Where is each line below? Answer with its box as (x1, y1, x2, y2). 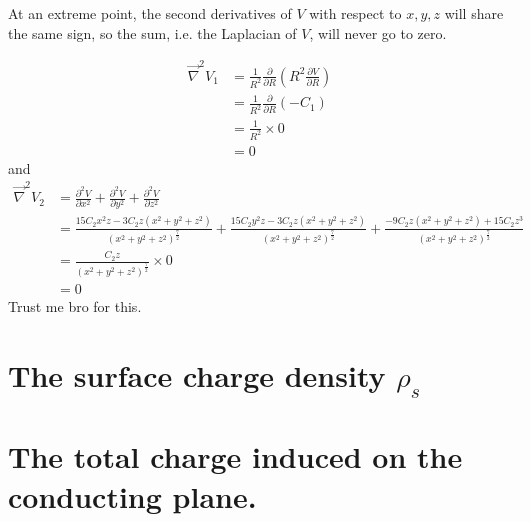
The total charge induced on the (8, 436, 463, 477)
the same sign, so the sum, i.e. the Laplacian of (8, 22, 297, 43)
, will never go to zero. (309, 22, 447, 43)
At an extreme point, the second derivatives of (8, 3, 292, 23)
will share (444, 3, 504, 23)
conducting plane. (8, 475, 257, 516)
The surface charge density (8, 354, 386, 395)
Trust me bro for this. (8, 295, 142, 316)
